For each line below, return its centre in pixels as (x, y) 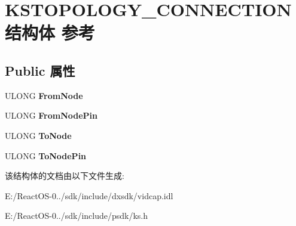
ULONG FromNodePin (51, 115)
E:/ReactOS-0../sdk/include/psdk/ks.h (77, 216)
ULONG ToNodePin (46, 155)
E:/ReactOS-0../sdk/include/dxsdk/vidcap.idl (89, 195)
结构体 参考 (50, 32)
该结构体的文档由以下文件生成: (65, 176)
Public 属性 (40, 70)
